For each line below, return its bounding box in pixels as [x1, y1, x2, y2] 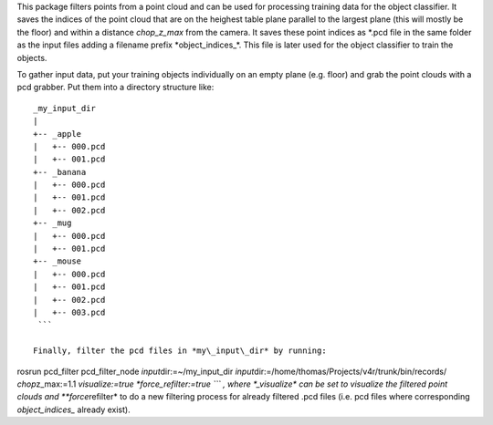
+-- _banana [33, 167, 87, 177]
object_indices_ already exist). [16, 404, 131, 415]
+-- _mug [33, 218, 72, 228]
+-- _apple [33, 129, 82, 139]
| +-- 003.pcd [33, 306, 106, 317]
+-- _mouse [33, 256, 82, 266]
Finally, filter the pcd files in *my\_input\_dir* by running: [33, 346, 328, 356]
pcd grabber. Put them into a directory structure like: [16, 82, 215, 93]
